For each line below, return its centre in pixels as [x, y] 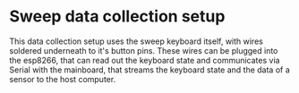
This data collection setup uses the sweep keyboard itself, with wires [137, 41]
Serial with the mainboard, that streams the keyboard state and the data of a [150, 70]
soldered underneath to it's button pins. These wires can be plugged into [144, 50]
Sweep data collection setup [117, 17]
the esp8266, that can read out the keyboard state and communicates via [145, 60]
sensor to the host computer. [63, 79]
